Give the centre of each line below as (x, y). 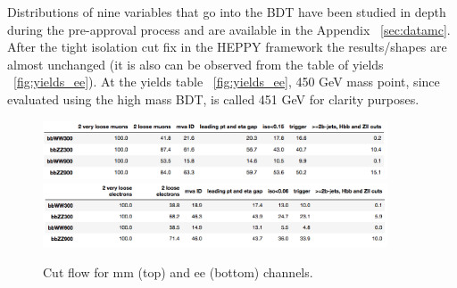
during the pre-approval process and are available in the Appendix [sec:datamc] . (229, 29)
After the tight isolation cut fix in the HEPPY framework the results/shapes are (227, 47)
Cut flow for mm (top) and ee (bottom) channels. (178, 272)
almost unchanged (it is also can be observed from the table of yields (195, 64)
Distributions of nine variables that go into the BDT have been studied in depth (227, 12)
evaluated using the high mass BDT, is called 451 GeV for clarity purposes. (213, 99)
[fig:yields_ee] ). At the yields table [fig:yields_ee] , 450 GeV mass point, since (227, 82)
